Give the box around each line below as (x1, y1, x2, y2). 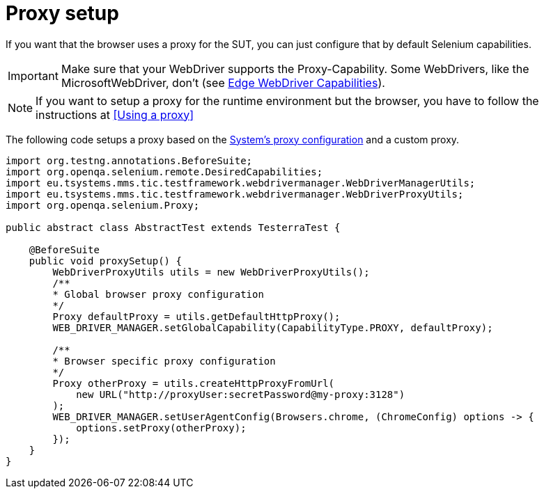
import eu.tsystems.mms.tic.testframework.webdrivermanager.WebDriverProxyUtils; (6, 188, 464, 200)
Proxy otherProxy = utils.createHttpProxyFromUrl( (52, 377, 335, 389)
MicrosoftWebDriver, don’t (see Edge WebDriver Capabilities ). (61, 75, 385, 90)
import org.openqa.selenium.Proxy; (6, 199, 200, 211)
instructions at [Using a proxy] (36, 107, 194, 122)
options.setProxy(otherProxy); (76, 422, 247, 433)
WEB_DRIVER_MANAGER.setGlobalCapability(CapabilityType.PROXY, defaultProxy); (52, 321, 493, 333)
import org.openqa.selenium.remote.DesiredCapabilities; (6, 166, 323, 177)
